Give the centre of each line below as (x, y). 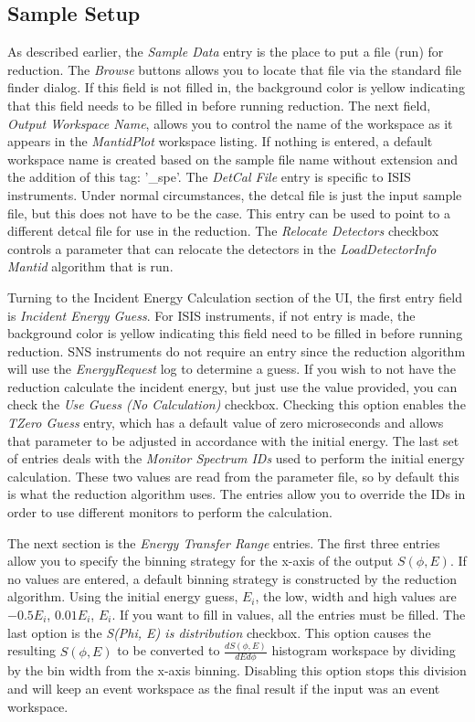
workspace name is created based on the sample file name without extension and (233, 159)
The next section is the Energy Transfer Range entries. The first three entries (224, 542)
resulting (32, 650)
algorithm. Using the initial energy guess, (123, 596)
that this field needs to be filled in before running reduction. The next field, (219, 105)
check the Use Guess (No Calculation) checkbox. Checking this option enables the (237, 404)
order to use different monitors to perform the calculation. (170, 512)
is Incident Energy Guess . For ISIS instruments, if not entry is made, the (211, 315)
